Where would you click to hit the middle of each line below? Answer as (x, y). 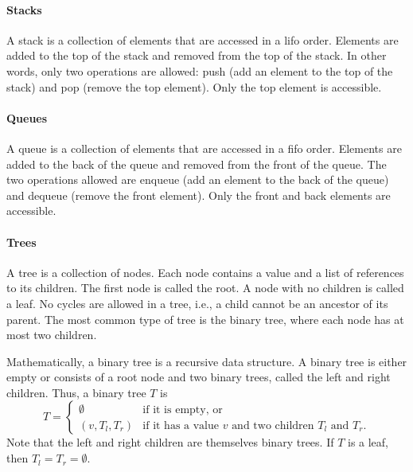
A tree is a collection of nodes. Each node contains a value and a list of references (205, 272)
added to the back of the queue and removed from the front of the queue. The (197, 164)
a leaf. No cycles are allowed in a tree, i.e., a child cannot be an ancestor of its (197, 303)
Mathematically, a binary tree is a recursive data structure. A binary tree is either (207, 361)
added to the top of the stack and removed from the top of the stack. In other (197, 55)
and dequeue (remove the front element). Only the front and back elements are (199, 195)
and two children (273, 426)
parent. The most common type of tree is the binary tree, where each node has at (205, 319)
